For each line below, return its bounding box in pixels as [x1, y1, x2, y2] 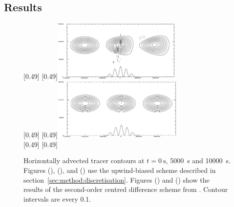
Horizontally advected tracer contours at [23, 155, 145, 166]
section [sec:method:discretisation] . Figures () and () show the [23, 174, 210, 185]
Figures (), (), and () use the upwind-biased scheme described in [23, 165, 216, 175]
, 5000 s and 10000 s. [166, 155, 231, 166]
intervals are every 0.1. [23, 193, 91, 204]
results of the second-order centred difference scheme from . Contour [23, 184, 228, 194]
